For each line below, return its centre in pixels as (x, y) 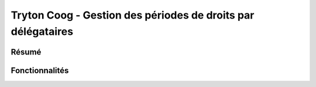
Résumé (26, 52)
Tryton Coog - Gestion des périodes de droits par (133, 15)
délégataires (42, 31)
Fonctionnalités (40, 70)
